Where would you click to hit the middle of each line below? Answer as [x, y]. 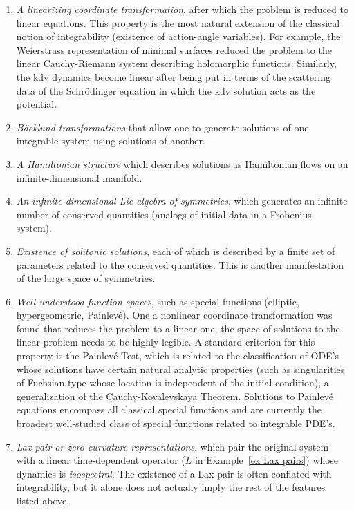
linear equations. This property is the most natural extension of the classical [178, 22]
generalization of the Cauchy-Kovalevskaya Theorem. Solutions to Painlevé [175, 396]
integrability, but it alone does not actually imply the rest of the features [171, 487]
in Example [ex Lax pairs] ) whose [267, 460]
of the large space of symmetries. [86, 278]
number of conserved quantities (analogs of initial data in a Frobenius [164, 214]
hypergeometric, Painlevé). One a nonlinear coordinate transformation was [174, 315]
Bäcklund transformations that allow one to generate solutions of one [162, 127]
